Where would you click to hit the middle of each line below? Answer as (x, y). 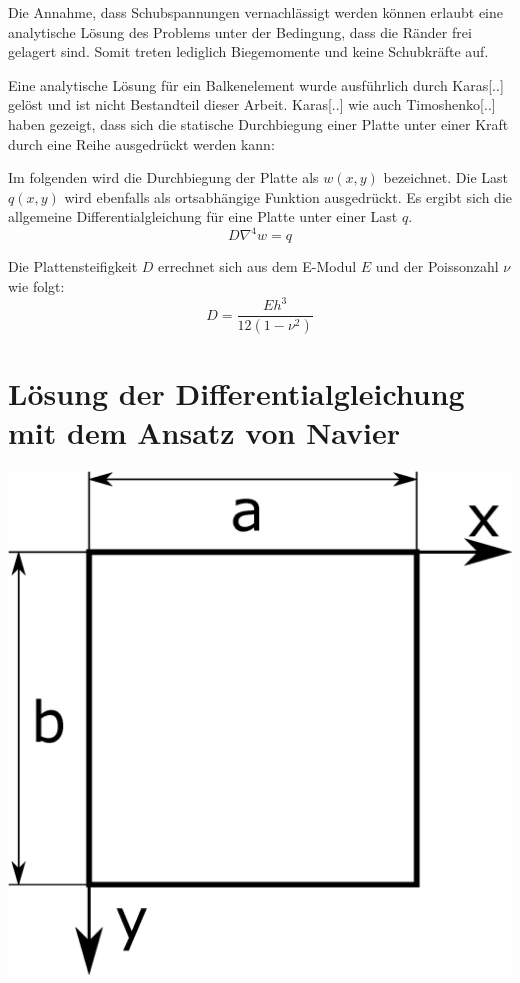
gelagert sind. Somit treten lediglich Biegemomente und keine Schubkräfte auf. (248, 51)
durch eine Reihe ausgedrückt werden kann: (141, 143)
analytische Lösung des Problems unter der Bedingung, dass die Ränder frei (240, 31)
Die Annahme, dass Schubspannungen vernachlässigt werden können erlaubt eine (255, 12)
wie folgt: (36, 286)
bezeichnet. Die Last (446, 177)
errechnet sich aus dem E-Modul (257, 266)
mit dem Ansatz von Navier (204, 432)
